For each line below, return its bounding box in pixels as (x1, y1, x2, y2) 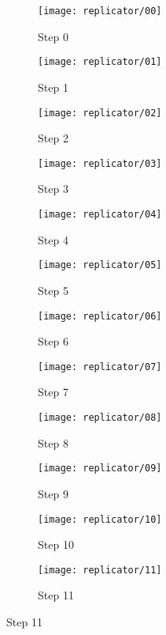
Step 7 (38, 384, 68, 400)
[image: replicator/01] (38, 56, 162, 68)
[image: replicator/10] (38, 513, 162, 525)
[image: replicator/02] (38, 107, 162, 119)
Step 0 (38, 28, 68, 44)
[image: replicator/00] (38, 6, 162, 17)
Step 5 (38, 282, 68, 298)
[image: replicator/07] (38, 361, 162, 372)
